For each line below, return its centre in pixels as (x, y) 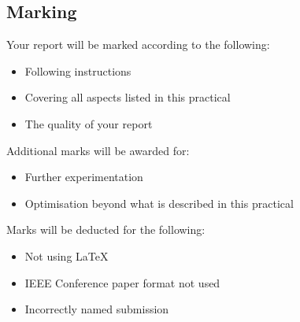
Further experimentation (84, 177)
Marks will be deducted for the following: (106, 229)
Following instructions (78, 70)
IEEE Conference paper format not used (122, 282)
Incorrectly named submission (97, 309)
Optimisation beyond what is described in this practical (159, 203)
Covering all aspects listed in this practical (128, 97)
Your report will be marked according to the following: (138, 44)
